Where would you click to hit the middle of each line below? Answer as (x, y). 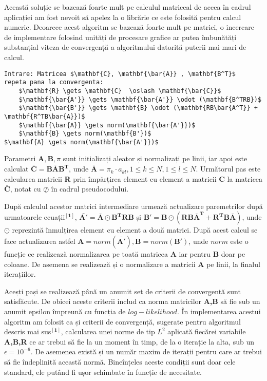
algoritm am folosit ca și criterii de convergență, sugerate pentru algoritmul (122, 321)
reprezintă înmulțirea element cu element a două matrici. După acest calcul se (135, 230)
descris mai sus (28, 331)
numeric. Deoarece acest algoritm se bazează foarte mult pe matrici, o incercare (129, 27)
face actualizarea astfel (40, 241)
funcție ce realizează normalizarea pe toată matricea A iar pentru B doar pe (125, 254)
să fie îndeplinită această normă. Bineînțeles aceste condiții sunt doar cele (120, 361)
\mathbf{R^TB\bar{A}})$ (45, 116)
